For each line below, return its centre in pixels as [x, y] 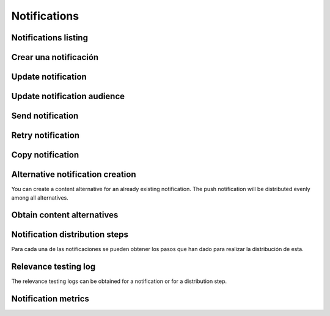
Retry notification [45, 136]
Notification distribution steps [70, 235]
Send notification [45, 116]
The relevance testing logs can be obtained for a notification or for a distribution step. [119, 281]
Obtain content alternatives [65, 215]
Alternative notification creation [74, 175]
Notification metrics [50, 299]
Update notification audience [68, 96]
